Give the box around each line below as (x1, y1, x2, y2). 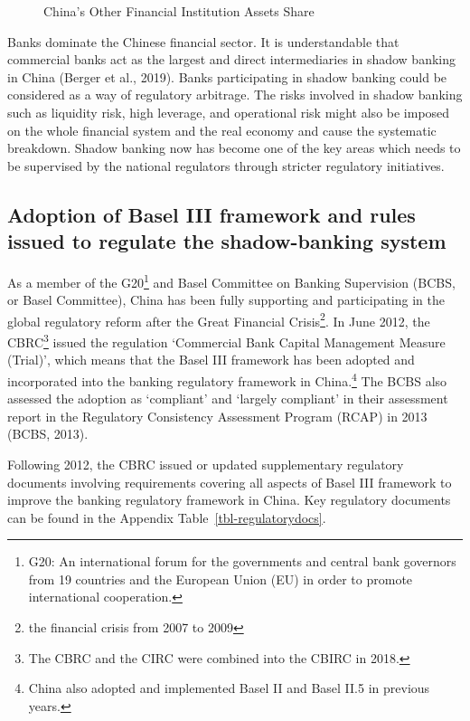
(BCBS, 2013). (7, 424, 89, 443)
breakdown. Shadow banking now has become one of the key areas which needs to (7, 138, 461, 157)
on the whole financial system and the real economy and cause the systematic (7, 120, 437, 139)
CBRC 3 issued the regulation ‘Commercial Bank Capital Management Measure (7, 330, 446, 351)
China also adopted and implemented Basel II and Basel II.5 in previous (28, 678, 430, 697)
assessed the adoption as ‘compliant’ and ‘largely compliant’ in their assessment (7, 389, 448, 408)
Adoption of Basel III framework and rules (7, 200, 416, 228)
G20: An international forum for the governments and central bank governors (28, 552, 456, 571)
